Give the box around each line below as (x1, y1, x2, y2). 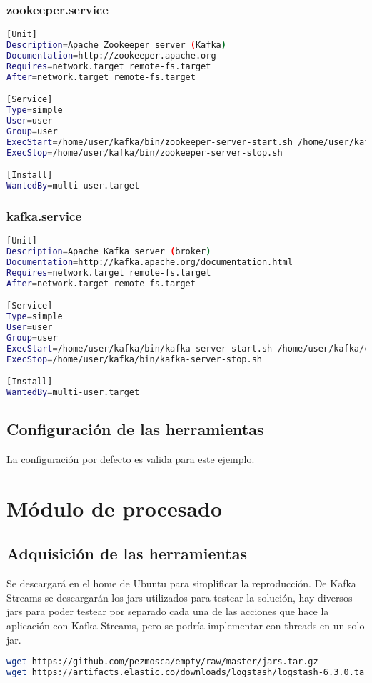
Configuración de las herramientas (6, 418, 264, 440)
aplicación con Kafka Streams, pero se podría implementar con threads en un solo (6, 617, 365, 632)
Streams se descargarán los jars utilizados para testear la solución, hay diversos (6, 589, 353, 604)
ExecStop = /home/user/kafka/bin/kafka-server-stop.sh (6, 354, 262, 364)
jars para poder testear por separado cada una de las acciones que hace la (6, 604, 329, 619)
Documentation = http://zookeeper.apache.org (6, 50, 216, 61)
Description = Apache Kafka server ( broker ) (6, 246, 211, 256)
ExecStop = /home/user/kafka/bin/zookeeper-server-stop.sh (6, 147, 283, 158)
